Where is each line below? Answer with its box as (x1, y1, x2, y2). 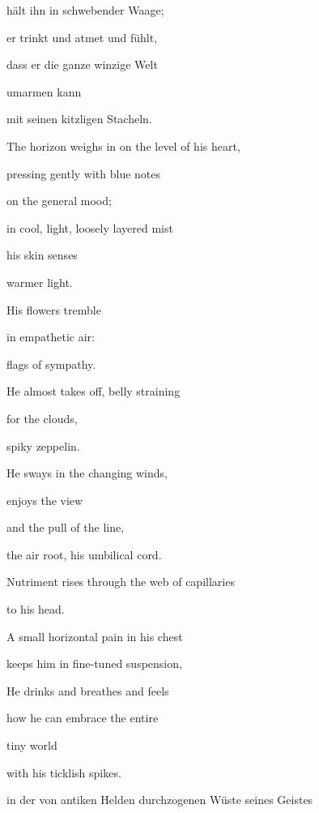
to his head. (6, 601, 65, 618)
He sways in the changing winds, (6, 464, 168, 481)
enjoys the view (6, 491, 83, 508)
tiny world (6, 737, 57, 754)
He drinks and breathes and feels (6, 682, 169, 699)
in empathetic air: (6, 328, 95, 345)
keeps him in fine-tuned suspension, (6, 655, 182, 672)
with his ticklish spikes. (6, 764, 121, 781)
